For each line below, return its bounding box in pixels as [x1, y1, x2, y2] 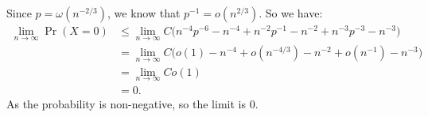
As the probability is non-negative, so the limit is [6, 95, 246, 111]
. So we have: [259, 5, 323, 21]
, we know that [107, 5, 181, 21]
